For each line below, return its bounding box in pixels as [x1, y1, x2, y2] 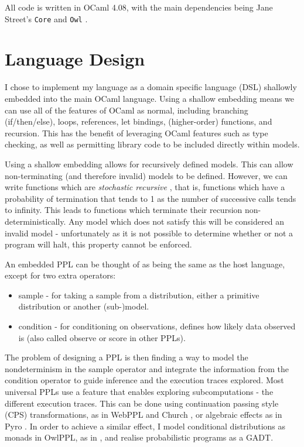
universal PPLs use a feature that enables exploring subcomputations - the [5, 386, 274, 398]
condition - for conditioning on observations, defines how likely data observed [18, 320, 296, 332]
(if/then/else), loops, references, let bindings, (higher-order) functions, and [5, 115, 272, 128]
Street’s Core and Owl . [5, 12, 88, 25]
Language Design [5, 47, 145, 71]
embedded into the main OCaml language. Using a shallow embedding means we [5, 92, 295, 104]
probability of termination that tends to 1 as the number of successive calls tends [5, 192, 296, 204]
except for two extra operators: [5, 269, 116, 281]
